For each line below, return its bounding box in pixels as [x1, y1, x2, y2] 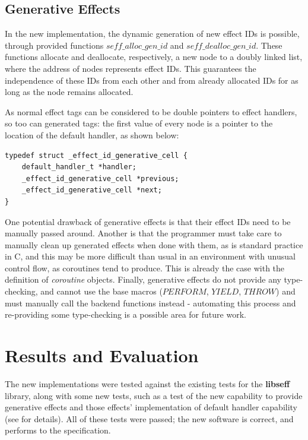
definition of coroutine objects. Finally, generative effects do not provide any [5, 273, 281, 286]
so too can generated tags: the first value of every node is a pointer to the [5, 117, 273, 129]
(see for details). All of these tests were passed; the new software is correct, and [5, 412, 294, 425]
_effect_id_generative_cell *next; [21, 186, 162, 195]
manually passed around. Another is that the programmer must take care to [5, 227, 282, 239]
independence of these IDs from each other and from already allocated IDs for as [5, 74, 299, 86]
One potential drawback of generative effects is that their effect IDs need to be [5, 215, 291, 227]
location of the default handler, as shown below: [5, 128, 179, 141]
